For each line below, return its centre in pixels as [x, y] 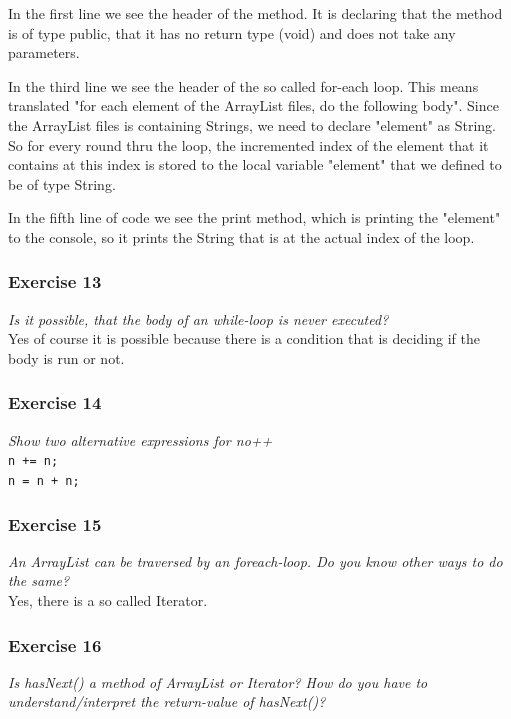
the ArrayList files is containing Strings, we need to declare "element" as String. [252, 124]
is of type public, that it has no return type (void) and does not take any [232, 32]
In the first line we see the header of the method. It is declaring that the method [255, 13]
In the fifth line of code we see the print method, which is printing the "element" [254, 217]
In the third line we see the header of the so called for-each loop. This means [243, 85]
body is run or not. [66, 357]
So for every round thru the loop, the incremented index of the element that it [248, 144]
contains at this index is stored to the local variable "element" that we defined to [255, 164]
